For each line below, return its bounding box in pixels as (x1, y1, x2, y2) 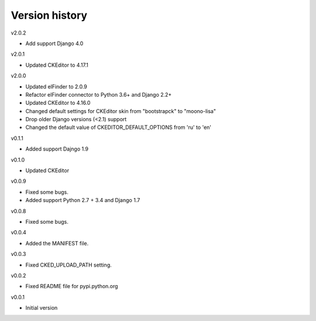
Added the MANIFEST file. (25, 240, 89, 247)
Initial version (25, 305, 58, 312)
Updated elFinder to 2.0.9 (25, 83, 88, 90)
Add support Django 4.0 (25, 40, 84, 47)
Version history (11, 9, 88, 22)
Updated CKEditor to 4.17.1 (25, 62, 89, 69)
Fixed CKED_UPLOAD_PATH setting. (25, 261, 112, 268)
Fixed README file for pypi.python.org (25, 283, 118, 290)
